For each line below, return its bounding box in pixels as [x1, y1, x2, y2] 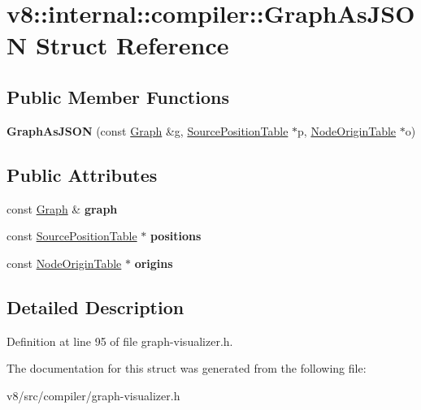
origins [134, 254, 173, 271]
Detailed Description [7, 294, 184, 319]
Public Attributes [7, 162, 158, 187]
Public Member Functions [7, 84, 229, 109]
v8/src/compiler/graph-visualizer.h [7, 386, 180, 404]
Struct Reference [35, 28, 229, 62]
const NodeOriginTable [7, 254, 122, 271]
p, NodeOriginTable [297, 122, 397, 139]
